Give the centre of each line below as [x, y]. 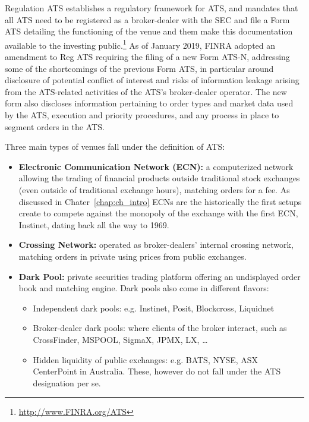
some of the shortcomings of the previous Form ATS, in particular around [139, 68]
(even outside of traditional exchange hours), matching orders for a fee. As [154, 189]
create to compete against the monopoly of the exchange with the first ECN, [158, 213]
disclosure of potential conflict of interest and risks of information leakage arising [152, 80]
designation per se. [67, 382]
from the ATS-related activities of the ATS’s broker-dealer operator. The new [146, 91]
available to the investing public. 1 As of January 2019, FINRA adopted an [140, 44]
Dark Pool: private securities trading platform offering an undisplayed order [160, 276]
